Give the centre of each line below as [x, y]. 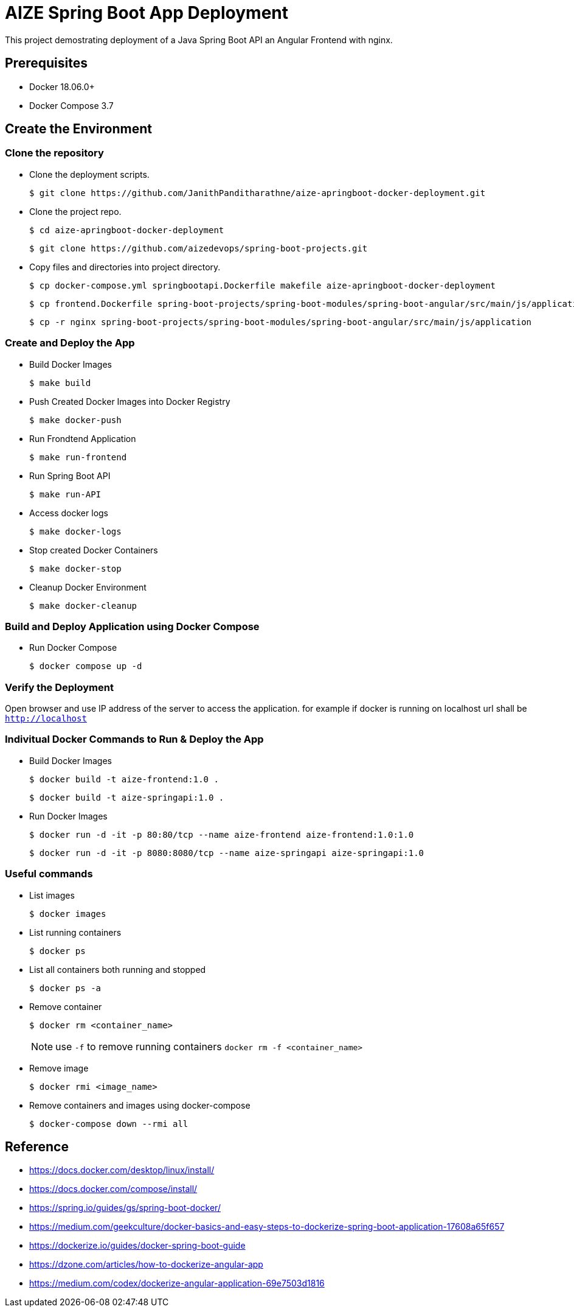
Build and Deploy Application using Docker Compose [132, 626]
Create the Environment [78, 129]
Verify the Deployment [59, 687]
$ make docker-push [75, 420]
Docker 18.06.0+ [62, 86]
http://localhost [46, 719]
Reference [37, 1146]
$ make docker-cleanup [83, 605]
